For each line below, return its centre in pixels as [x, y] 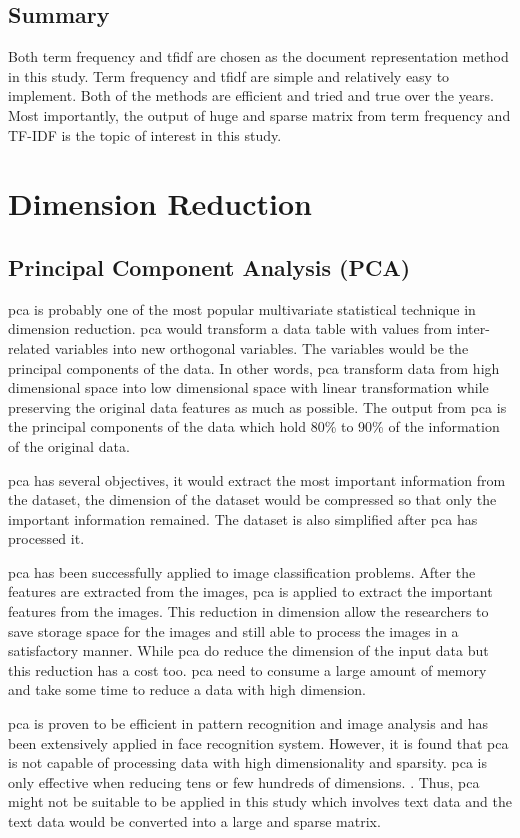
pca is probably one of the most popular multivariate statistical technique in [242, 308]
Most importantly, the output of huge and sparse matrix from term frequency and [259, 114]
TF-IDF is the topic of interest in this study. [145, 134]
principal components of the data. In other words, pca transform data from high [254, 367]
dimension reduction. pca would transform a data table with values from [230, 328]
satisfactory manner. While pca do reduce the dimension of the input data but [248, 650]
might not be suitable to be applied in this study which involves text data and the [260, 801]
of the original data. [69, 445]
